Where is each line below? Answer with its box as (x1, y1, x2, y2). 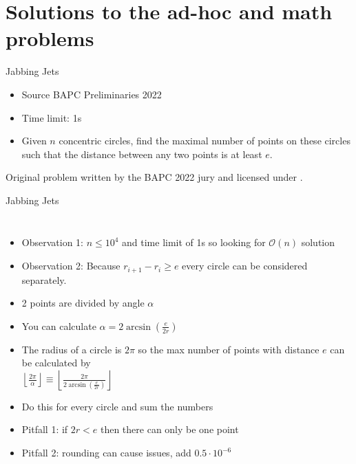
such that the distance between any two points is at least (21, 146, 262, 161)
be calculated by (21, 355, 91, 370)
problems (6, 24, 94, 52)
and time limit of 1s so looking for (122, 235, 266, 250)
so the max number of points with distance (138, 342, 320, 356)
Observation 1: (21, 235, 83, 250)
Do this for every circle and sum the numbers (21, 399, 213, 413)
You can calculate (21, 318, 96, 333)
